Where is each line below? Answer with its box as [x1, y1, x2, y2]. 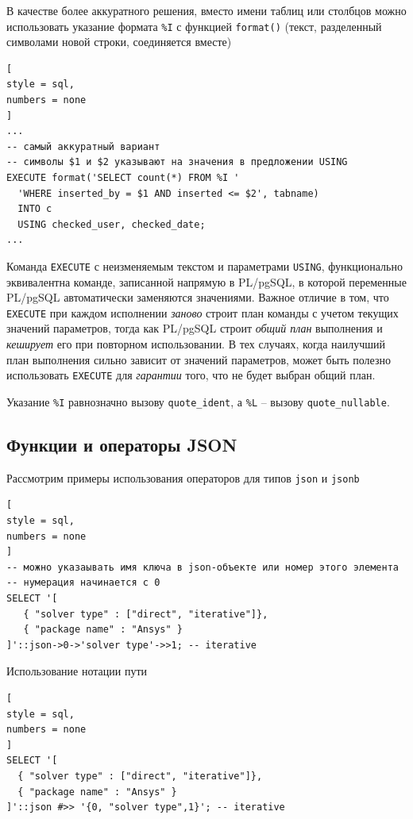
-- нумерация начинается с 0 [6, 577, 160, 589]
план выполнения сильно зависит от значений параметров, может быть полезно [6, 351, 392, 367]
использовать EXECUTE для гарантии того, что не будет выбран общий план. [6, 367, 376, 383]
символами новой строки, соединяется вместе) [6, 33, 232, 50]
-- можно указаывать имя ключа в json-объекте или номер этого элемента [6, 561, 399, 573]
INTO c [17, 203, 52, 215]
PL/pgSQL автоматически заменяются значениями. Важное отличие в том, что [6, 289, 389, 306]
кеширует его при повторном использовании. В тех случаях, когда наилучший [6, 336, 386, 352]
